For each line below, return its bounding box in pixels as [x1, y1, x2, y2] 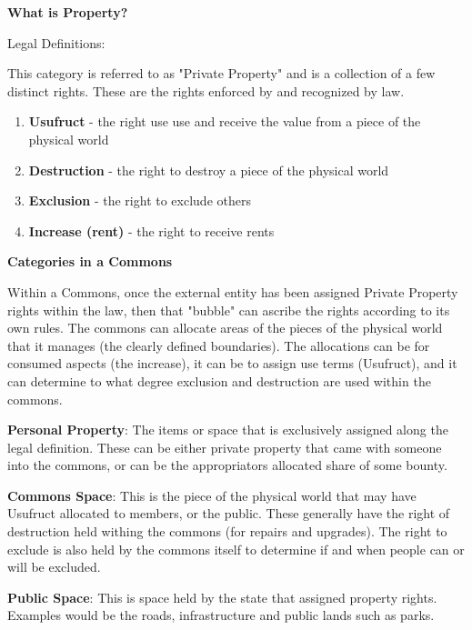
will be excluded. [7, 557, 101, 576]
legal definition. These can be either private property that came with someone [7, 437, 442, 456]
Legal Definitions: [7, 33, 105, 52]
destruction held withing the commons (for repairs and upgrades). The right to [7, 522, 447, 541]
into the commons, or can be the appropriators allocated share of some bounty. [7, 455, 447, 475]
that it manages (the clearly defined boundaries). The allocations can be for [7, 335, 430, 355]
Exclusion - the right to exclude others [28, 191, 251, 210]
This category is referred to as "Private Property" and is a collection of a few [7, 64, 436, 83]
